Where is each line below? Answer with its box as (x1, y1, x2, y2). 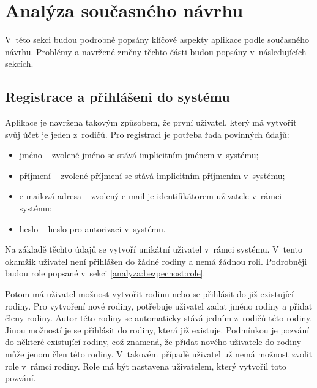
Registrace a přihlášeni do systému (5, 87, 230, 106)
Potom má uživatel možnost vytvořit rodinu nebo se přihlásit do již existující (5, 287, 294, 300)
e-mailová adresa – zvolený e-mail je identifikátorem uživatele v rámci (19, 189, 282, 202)
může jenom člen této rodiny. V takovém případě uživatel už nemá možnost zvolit (5, 348, 313, 360)
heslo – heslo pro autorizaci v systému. (19, 222, 166, 235)
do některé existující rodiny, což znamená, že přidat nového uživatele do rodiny (5, 335, 302, 348)
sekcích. (5, 57, 34, 70)
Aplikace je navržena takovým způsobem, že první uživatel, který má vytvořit (5, 116, 297, 129)
